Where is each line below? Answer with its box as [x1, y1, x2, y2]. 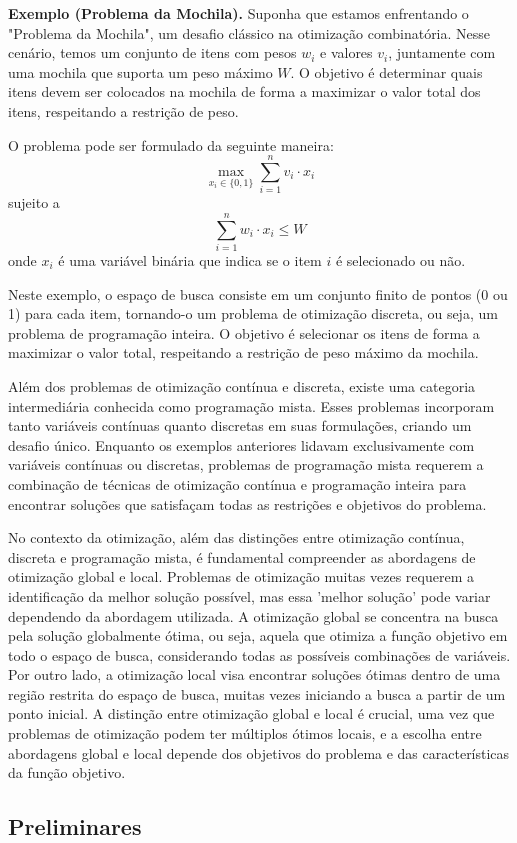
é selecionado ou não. [335, 250, 466, 270]
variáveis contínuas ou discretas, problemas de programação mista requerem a [8, 454, 484, 475]
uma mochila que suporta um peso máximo [8, 61, 273, 82]
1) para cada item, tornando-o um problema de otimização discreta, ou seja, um [8, 303, 498, 324]
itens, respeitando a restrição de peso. [8, 100, 239, 121]
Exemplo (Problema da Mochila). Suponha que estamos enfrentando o [8, 3, 469, 23]
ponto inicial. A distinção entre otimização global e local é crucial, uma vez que [8, 703, 495, 724]
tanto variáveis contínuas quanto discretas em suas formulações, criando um [8, 415, 472, 436]
